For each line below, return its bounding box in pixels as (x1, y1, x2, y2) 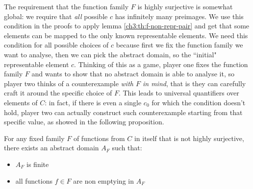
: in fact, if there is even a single (45, 97, 142, 107)
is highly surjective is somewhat (137, 1, 233, 11)
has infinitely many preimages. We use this (115, 11, 244, 21)
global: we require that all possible (4, 11, 108, 21)
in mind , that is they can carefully (142, 78, 246, 88)
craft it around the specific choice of (4, 88, 112, 98)
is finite (26, 159, 49, 169)
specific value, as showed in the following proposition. (4, 117, 164, 127)
